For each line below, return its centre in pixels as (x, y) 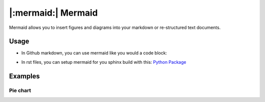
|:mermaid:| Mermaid (53, 13)
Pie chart (20, 90)
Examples (25, 76)
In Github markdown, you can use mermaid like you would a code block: (94, 53)
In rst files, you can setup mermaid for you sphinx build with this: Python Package (104, 62)
